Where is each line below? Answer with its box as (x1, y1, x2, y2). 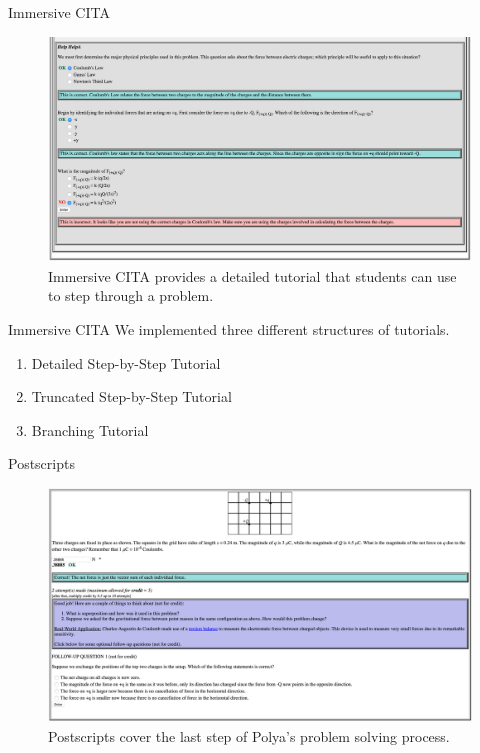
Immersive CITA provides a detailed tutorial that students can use (48, 265, 457, 286)
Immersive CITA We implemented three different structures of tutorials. (8, 319, 450, 340)
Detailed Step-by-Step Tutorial (31, 352, 221, 373)
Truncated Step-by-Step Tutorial (31, 386, 232, 407)
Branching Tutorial (31, 419, 149, 440)
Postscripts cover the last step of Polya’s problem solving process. (48, 725, 450, 746)
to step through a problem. (48, 285, 214, 306)
